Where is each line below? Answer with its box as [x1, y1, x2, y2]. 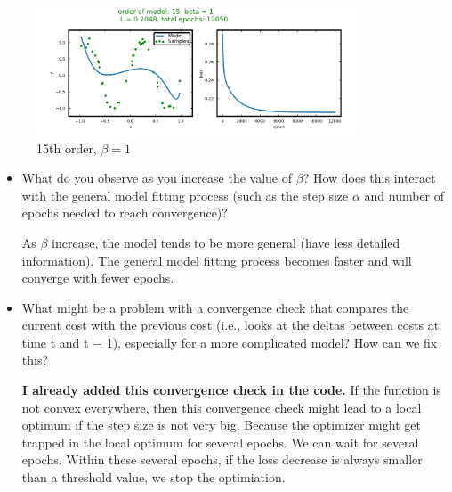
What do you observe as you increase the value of [21, 168, 293, 187]
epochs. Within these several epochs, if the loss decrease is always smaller [21, 450, 423, 469]
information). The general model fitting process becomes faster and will [21, 250, 412, 269]
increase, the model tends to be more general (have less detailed [52, 233, 400, 251]
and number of [364, 185, 445, 204]
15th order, [36, 138, 97, 157]
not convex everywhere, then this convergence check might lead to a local [21, 398, 422, 416]
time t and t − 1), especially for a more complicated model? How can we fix [21, 332, 438, 351]
